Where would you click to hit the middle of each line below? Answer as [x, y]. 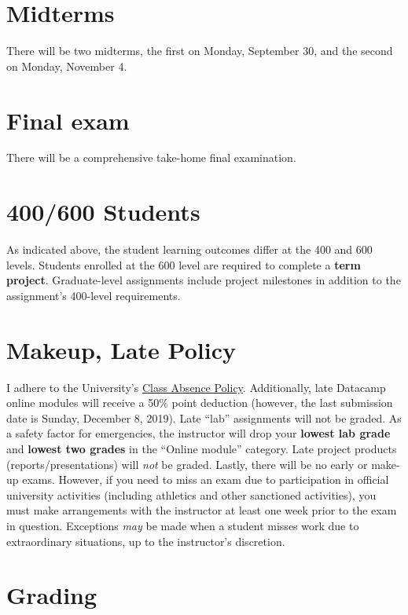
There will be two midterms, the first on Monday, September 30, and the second [200, 51]
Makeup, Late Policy [121, 349]
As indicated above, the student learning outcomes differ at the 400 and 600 [189, 249]
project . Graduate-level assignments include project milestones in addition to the [204, 280]
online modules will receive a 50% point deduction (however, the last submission [200, 403]
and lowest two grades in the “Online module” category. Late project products [202, 449]
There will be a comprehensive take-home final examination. [151, 157]
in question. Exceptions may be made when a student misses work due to [183, 525]
